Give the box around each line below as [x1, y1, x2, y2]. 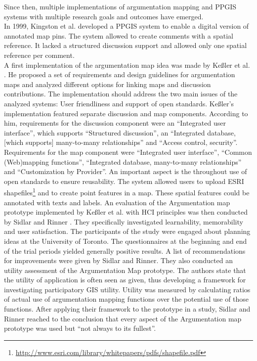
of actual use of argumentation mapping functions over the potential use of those [4, 294, 249, 304]
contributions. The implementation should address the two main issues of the [4, 89, 238, 99]
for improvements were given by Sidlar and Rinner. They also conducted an [4, 255, 233, 266]
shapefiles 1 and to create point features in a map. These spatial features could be [4, 186, 250, 197]
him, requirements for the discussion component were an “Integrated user [4, 118, 226, 128]
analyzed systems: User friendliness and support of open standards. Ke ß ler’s [4, 98, 234, 108]
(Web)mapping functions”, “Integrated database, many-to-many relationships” [4, 156, 242, 167]
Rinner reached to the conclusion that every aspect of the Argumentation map [4, 313, 242, 323]
